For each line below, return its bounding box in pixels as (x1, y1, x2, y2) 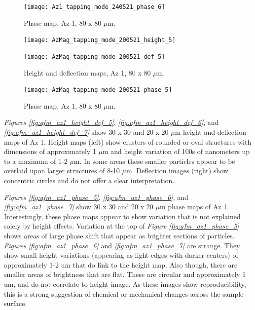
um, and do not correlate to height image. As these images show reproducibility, (4, 278, 246, 289)
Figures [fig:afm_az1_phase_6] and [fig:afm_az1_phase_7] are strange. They (4, 240, 240, 250)
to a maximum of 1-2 (4, 155, 68, 166)
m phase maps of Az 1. (159, 201, 229, 212)
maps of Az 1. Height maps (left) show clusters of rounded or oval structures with (4, 136, 252, 147)
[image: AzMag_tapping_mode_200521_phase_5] (24, 86, 172, 94)
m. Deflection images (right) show (126, 165, 228, 176)
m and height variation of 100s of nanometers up (103, 146, 250, 156)
